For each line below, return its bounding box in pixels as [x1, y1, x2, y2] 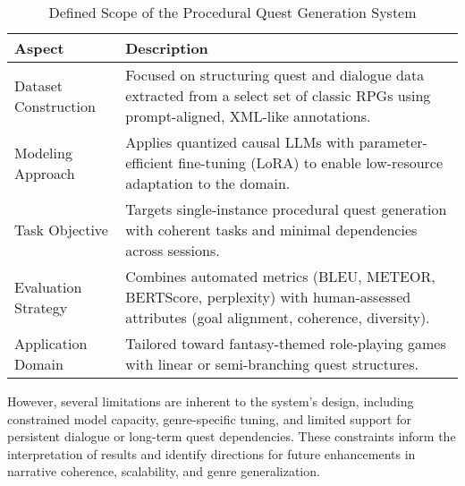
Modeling [14, 141, 72, 163]
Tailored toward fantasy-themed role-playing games [125, 333, 446, 354]
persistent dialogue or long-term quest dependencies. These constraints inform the [7, 427, 456, 446]
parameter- [359, 132, 427, 152]
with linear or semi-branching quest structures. [125, 354, 418, 374]
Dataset [14, 74, 63, 96]
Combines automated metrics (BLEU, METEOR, [125, 266, 435, 286]
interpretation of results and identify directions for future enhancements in [7, 444, 416, 463]
